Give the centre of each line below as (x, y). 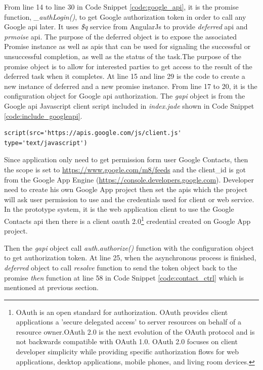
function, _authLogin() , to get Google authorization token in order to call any (125, 16)
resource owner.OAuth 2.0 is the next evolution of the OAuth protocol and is (135, 331)
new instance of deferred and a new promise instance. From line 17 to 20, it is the (131, 86)
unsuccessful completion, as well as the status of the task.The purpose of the (123, 56)
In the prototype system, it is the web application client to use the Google (119, 209)
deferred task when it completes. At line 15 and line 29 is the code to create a (125, 76)
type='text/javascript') (46, 143)
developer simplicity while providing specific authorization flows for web (127, 352)
